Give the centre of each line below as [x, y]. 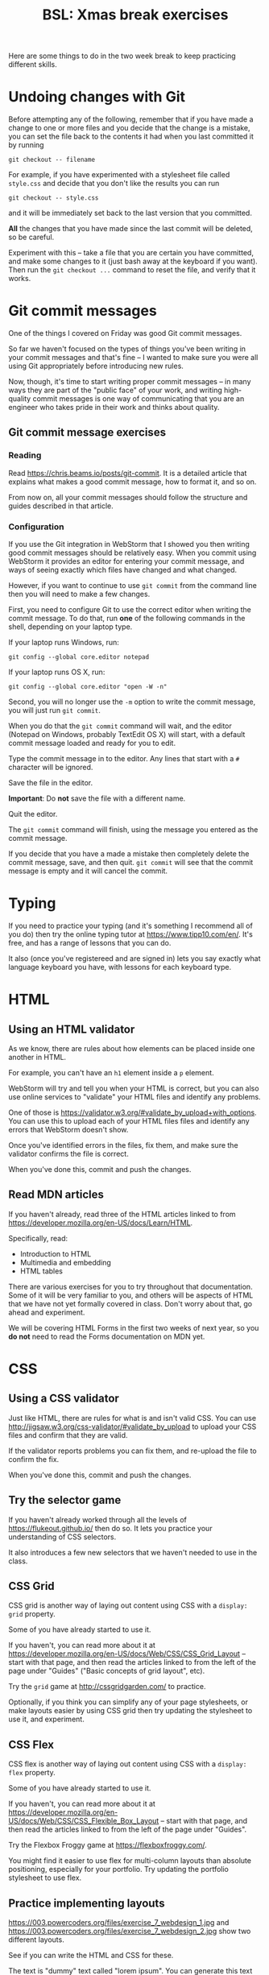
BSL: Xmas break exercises [135, 15]
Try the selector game [65, 1500]
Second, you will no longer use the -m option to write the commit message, [132, 702]
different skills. [33, 64]
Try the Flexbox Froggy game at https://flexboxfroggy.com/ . [108, 1845]
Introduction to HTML [56, 1253]
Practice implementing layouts [87, 1903]
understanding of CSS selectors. [62, 1537]
